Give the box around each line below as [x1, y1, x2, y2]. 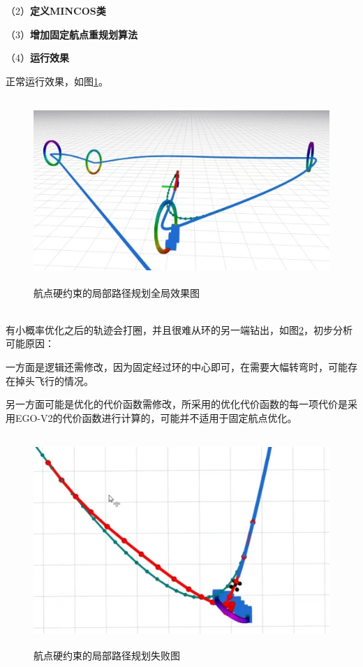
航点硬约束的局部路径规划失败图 [34, 648, 180, 663]
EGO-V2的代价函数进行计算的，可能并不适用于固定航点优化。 [15, 410, 297, 425]
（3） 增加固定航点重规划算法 [6, 27, 138, 41]
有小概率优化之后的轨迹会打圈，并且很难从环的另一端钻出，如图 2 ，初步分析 [6, 322, 353, 337]
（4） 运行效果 [6, 50, 69, 65]
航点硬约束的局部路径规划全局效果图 [34, 285, 200, 300]
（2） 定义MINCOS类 [6, 3, 106, 17]
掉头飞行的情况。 [15, 373, 94, 388]
